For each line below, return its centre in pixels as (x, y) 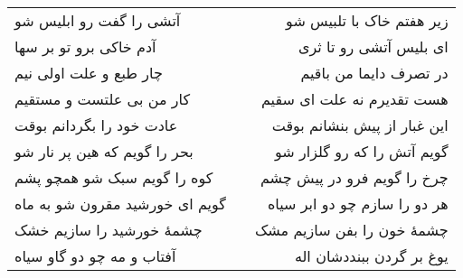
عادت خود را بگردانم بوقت (96, 125)
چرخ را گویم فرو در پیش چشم (354, 177)
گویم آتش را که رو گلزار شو (362, 151)
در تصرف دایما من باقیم (374, 73)
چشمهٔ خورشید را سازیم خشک (109, 230)
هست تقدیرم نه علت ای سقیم (354, 99)
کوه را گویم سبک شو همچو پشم (114, 177)
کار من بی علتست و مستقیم (103, 99)
